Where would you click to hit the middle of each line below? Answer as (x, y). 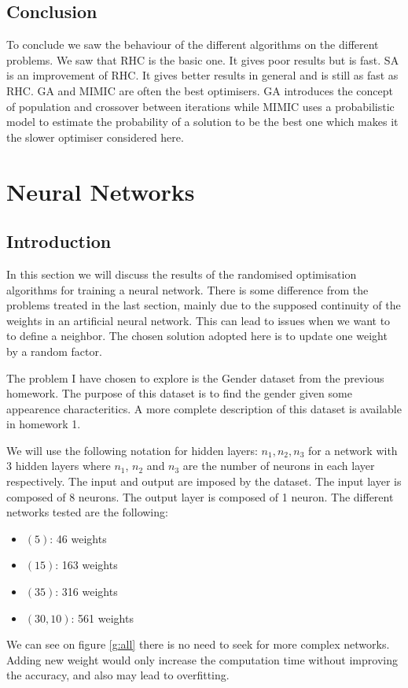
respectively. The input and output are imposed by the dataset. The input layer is (204, 481)
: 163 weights (86, 565)
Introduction (59, 241)
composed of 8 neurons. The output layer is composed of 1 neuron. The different (200, 496)
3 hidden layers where (59, 466)
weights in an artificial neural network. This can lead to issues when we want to (198, 320)
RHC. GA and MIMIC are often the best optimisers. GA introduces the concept (200, 90)
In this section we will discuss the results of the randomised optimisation (182, 274)
